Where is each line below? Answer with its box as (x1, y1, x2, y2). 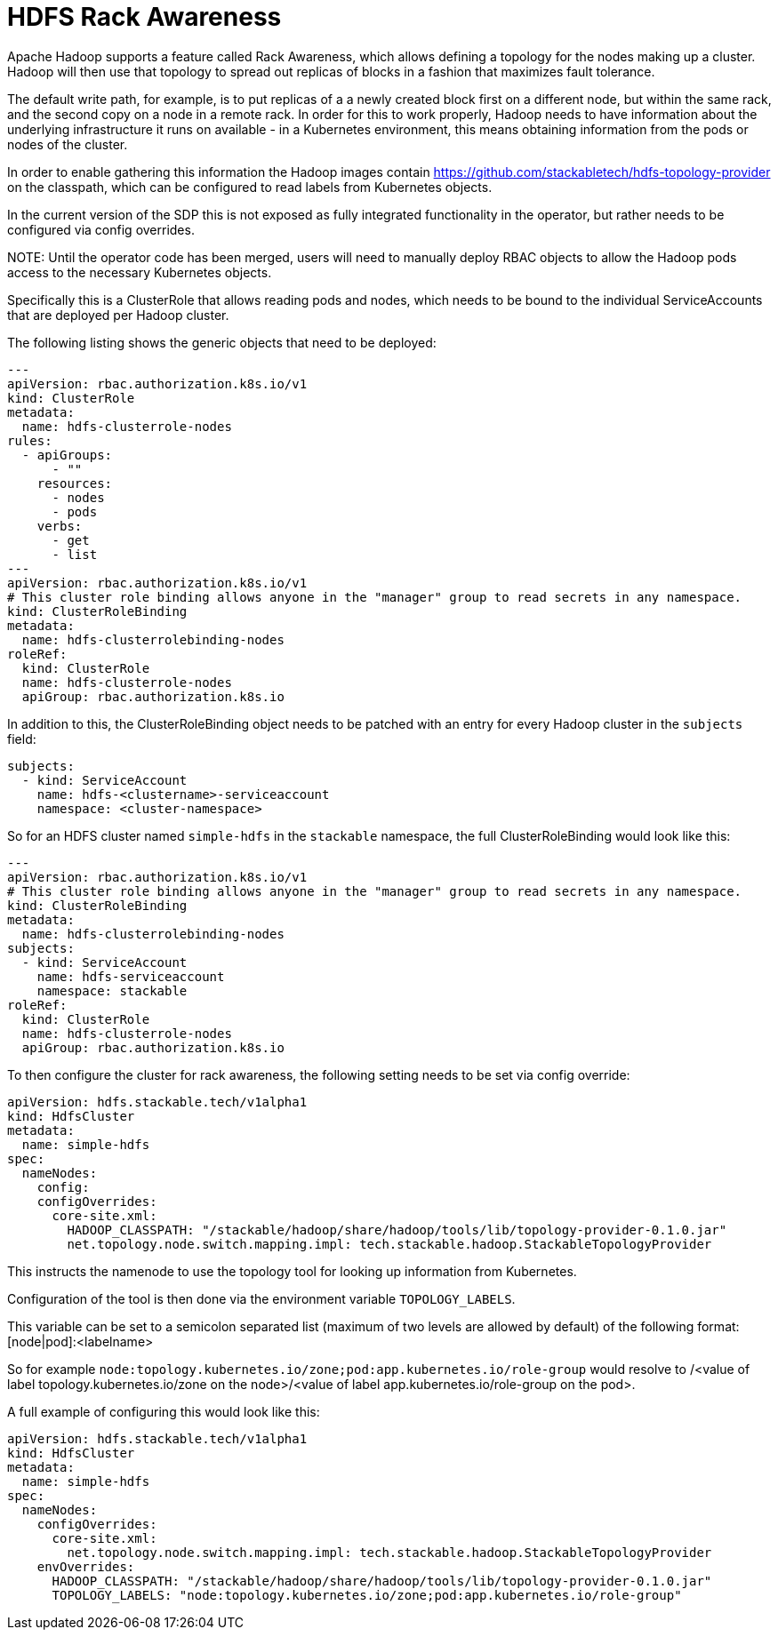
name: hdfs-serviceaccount (36, 969, 225, 984)
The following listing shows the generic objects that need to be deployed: (7, 334, 437, 350)
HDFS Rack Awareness (7, 2, 282, 32)
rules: (7, 433, 52, 448)
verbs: (36, 518, 83, 533)
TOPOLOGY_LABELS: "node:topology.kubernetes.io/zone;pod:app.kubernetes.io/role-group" (52, 1587, 682, 1602)
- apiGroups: (21, 447, 113, 462)
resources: (36, 475, 113, 491)
